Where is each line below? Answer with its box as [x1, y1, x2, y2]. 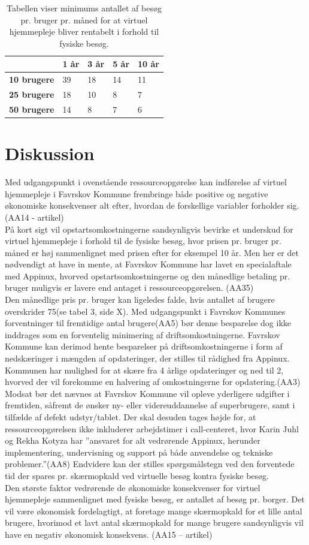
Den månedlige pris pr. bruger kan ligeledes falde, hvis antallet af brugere [5, 293, 275, 306]
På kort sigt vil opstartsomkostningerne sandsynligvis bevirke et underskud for [5, 222, 293, 235]
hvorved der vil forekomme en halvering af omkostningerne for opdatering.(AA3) [5, 375, 301, 388]
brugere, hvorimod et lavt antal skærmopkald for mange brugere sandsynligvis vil [5, 516, 304, 529]
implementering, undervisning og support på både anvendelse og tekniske [5, 445, 273, 458]
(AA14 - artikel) [5, 210, 64, 223]
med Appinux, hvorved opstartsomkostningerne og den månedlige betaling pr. [5, 269, 290, 282]
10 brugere [9, 73, 54, 86]
